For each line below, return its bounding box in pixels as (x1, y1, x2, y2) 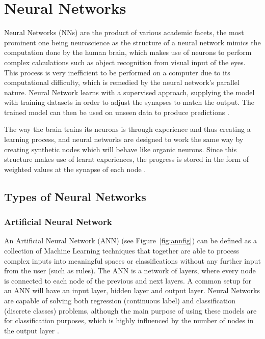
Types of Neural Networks (4, 188, 146, 204)
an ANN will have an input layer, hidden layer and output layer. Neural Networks (4, 285, 260, 296)
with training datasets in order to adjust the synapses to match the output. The (4, 97, 254, 107)
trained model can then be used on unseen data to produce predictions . (4, 106, 229, 117)
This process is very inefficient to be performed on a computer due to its (4, 67, 230, 77)
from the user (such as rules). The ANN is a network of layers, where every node (4, 265, 256, 276)
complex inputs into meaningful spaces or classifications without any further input (4, 255, 261, 266)
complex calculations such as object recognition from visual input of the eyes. (4, 56, 246, 67)
